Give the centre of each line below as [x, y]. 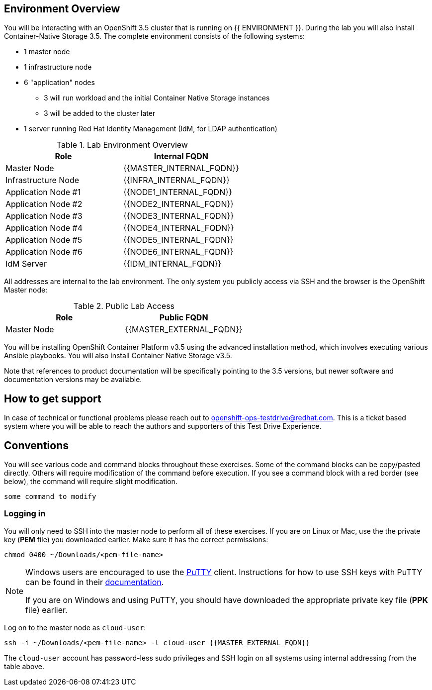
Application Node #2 [44, 204]
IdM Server [26, 264]
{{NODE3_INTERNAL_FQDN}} [178, 216]
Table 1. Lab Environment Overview [122, 145]
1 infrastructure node [58, 67]
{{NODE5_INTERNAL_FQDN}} [178, 240]
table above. [24, 666]
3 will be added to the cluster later [100, 113]
